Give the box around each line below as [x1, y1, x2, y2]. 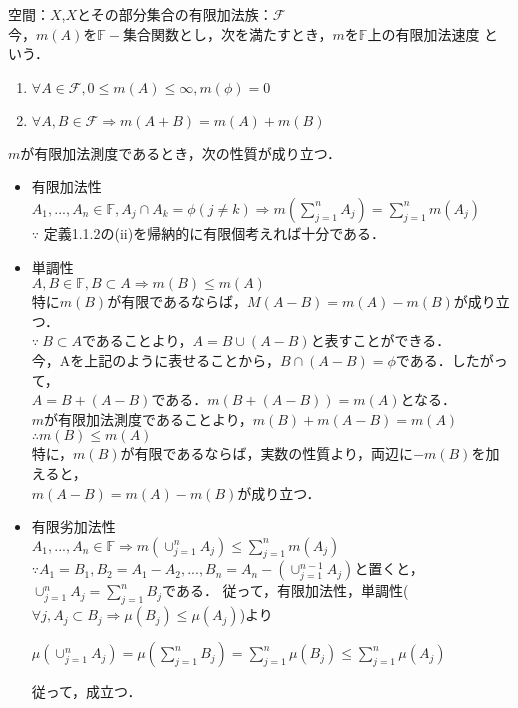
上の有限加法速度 [367, 23, 480, 44]
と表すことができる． [310, 330, 451, 351]
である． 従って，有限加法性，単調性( [162, 580, 409, 601]
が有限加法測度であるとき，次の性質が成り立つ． [20, 142, 342, 163]
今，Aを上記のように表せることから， [31, 349, 280, 370]
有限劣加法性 [31, 516, 116, 537]
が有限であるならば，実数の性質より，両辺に [120, 443, 414, 464]
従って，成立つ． [31, 681, 142, 702]
